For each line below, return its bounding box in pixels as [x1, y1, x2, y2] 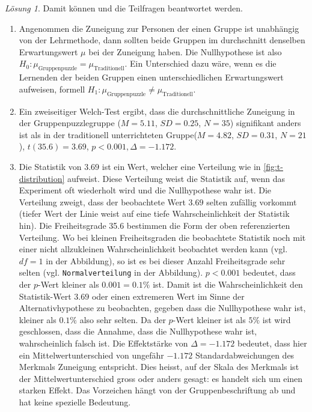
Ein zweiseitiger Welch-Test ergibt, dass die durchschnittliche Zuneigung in [19, 105, 295, 117]
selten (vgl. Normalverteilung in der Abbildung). [19, 266, 203, 279]
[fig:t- [263, 160, 283, 172]
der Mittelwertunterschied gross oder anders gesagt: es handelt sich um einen [19, 372, 303, 384]
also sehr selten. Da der [79, 313, 166, 326]
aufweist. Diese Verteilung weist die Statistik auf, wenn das [67, 172, 285, 184]
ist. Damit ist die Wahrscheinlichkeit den [153, 277, 303, 290]
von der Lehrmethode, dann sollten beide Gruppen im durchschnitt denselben [19, 34, 305, 46]
